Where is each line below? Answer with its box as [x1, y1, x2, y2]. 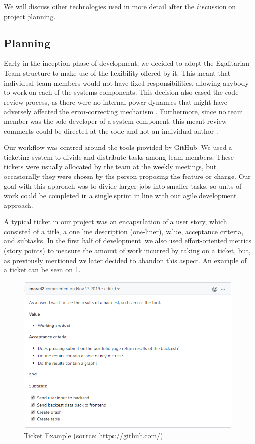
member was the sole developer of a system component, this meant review [4, 116, 227, 126]
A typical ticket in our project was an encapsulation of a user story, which [4, 216, 227, 227]
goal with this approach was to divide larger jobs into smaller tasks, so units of [4, 180, 242, 191]
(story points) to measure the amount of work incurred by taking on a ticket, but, [4, 245, 251, 256]
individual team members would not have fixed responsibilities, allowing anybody [4, 77, 249, 88]
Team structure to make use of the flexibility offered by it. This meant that [4, 67, 231, 78]
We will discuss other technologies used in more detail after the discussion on [4, 1, 236, 11]
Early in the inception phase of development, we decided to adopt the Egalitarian [4, 58, 250, 68]
